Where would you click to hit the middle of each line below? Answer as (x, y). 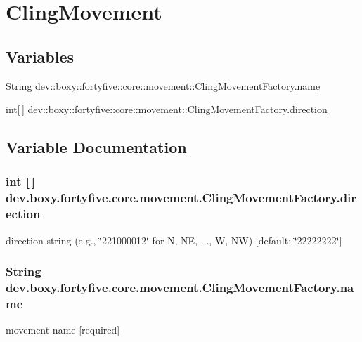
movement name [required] (63, 330)
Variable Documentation (96, 147)
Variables (40, 56)
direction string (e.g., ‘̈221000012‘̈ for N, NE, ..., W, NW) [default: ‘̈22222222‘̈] (174, 240)
